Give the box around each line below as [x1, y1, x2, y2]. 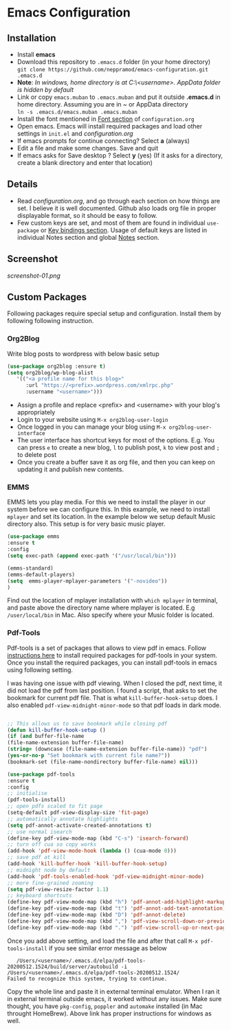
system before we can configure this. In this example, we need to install [7, 505, 210, 513]
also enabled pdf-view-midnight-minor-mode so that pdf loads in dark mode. [7, 701, 221, 709]
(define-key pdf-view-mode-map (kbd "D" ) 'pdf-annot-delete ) [7, 912, 186, 919]
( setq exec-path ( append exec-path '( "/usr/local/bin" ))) [7, 552, 177, 559]
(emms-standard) [7, 565, 54, 572]
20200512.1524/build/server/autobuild [7, 963, 118, 970]
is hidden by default [16, 86, 74, 93]
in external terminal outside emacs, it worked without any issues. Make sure [7, 994, 222, 1003]
